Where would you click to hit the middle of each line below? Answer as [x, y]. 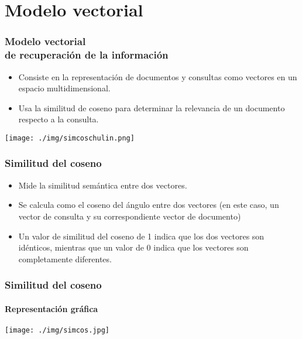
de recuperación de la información [87, 55]
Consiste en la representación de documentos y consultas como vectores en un [158, 76]
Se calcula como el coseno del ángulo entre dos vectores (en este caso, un [149, 205]
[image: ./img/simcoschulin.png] [70, 138]
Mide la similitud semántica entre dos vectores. [103, 185]
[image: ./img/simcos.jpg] [57, 330]
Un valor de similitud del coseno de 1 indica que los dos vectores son [141, 236]
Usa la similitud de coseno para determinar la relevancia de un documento [152, 107]
